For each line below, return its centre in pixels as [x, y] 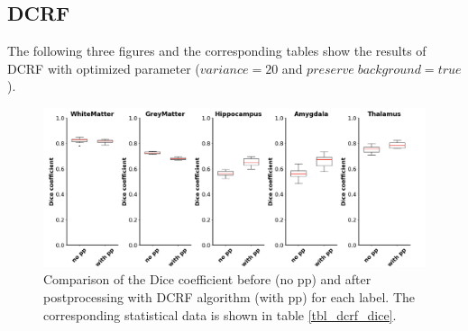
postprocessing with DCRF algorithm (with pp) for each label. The [229, 296]
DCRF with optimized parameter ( [104, 68]
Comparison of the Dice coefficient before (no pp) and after [207, 279]
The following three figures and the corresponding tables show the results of [217, 51]
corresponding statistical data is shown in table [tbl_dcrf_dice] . [220, 314]
